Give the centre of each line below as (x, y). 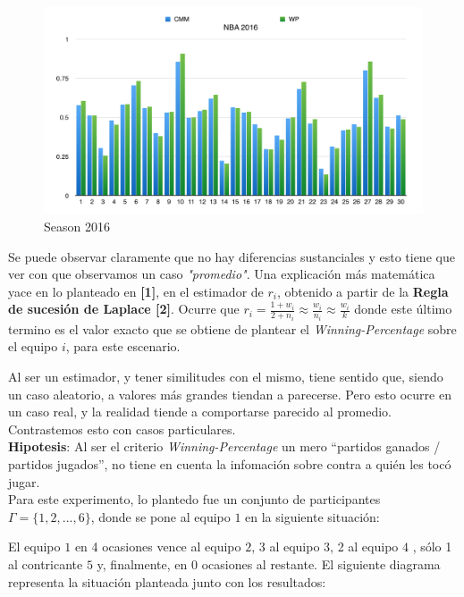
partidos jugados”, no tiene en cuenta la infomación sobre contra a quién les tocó (230, 464)
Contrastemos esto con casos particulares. (122, 429)
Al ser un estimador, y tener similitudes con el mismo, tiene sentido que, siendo (226, 377)
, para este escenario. (123, 346)
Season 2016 (77, 227)
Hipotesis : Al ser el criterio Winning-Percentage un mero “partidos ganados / (224, 446)
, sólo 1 (432, 547)
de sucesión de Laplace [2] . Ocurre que (124, 309)
